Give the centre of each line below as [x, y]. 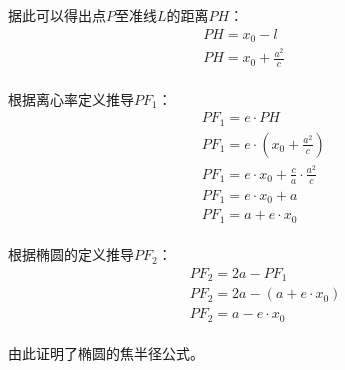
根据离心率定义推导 [71, 98]
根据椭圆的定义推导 [71, 254]
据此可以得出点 [57, 15]
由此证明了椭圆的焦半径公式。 [106, 353]
